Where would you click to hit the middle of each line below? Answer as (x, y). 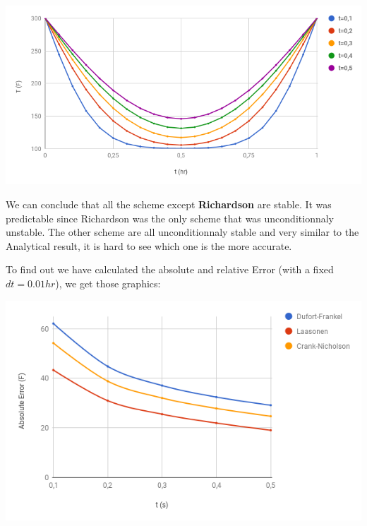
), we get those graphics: (108, 283)
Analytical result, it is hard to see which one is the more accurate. (149, 245)
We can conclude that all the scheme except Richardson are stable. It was (169, 204)
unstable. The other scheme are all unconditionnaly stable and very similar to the (182, 232)
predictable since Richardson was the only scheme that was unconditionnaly (170, 218)
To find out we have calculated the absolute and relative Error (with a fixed (170, 269)
